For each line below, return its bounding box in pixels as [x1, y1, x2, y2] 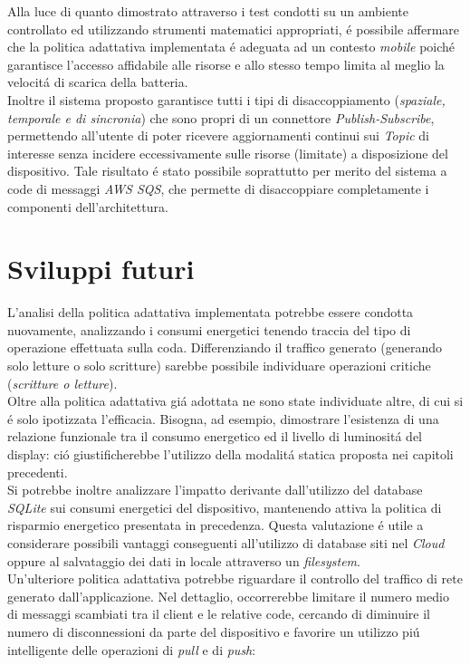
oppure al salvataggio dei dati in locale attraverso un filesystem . [7, 551, 360, 570]
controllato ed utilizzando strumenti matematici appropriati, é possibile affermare [7, 19, 460, 38]
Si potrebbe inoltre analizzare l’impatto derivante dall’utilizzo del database [7, 480, 423, 499]
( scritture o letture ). [7, 373, 118, 392]
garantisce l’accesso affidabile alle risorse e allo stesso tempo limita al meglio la [7, 54, 445, 73]
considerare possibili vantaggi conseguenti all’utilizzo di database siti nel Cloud [7, 533, 445, 552]
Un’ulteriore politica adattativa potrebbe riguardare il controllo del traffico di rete [7, 569, 463, 588]
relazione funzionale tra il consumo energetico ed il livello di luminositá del [7, 427, 422, 446]
